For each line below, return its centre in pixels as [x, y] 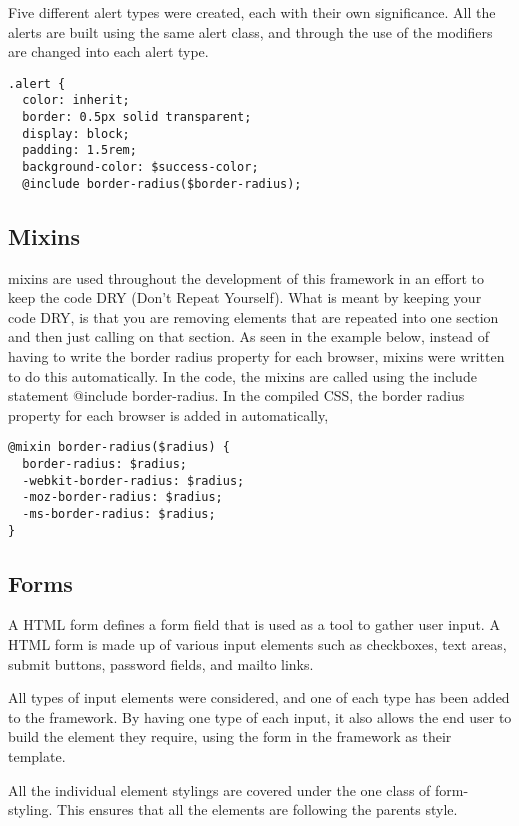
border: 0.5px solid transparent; [137, 117]
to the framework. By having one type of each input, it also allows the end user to [260, 716]
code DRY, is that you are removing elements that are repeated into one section [253, 316]
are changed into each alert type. [108, 51]
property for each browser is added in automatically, [168, 414]
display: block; [76, 133]
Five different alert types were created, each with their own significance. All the [252, 12]
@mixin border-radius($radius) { [119, 447]
